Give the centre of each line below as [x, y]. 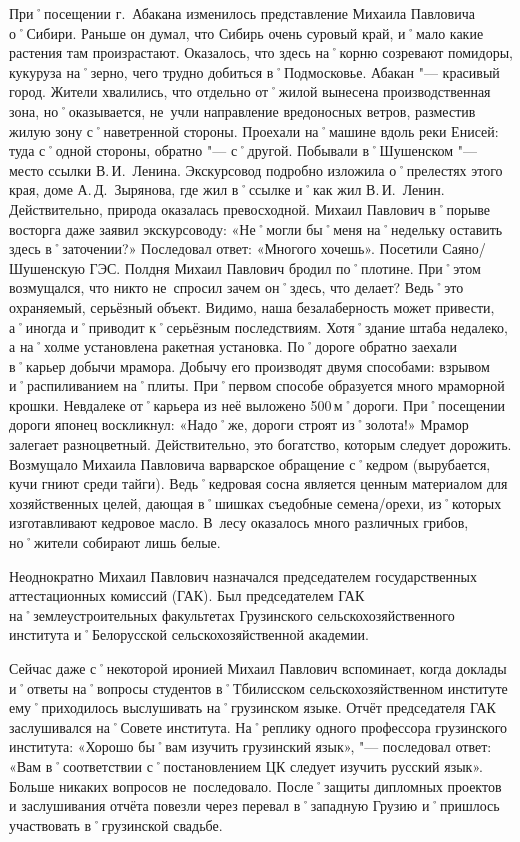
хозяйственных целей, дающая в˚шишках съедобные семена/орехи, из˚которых [255, 502]
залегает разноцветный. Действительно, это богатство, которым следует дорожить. [260, 444]
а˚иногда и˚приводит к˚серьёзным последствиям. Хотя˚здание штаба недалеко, [258, 326]
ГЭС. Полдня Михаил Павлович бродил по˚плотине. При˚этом [285, 267]
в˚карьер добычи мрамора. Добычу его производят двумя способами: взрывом [249, 365]
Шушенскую [47, 267]
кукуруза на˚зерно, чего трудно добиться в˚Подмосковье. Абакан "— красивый [254, 71]
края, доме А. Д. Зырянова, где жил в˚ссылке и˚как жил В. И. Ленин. [227, 189]
